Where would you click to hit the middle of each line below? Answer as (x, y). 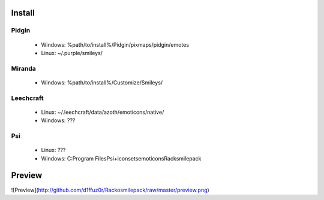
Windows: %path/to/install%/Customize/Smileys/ (102, 82)
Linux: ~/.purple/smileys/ (72, 53)
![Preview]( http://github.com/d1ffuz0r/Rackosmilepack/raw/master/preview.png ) (110, 190)
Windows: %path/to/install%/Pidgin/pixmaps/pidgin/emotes (115, 44)
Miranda (23, 68)
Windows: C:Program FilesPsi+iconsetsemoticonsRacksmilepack (121, 158)
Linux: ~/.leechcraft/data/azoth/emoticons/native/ (103, 112)
